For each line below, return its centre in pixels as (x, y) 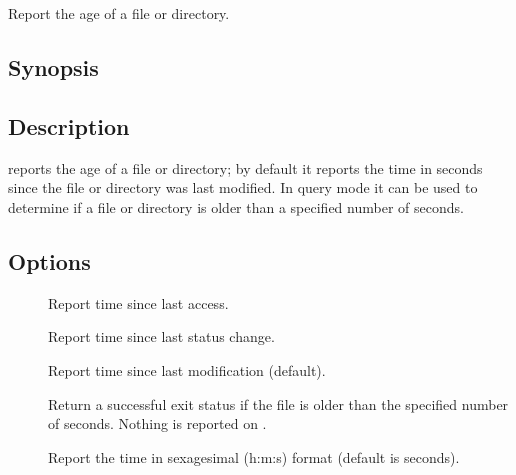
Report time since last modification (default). (187, 369)
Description (69, 125)
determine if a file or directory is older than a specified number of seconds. (236, 206)
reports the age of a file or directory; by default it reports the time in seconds (245, 167)
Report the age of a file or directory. (119, 13)
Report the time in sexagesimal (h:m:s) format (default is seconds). (254, 456)
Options (49, 260)
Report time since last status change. (161, 336)
